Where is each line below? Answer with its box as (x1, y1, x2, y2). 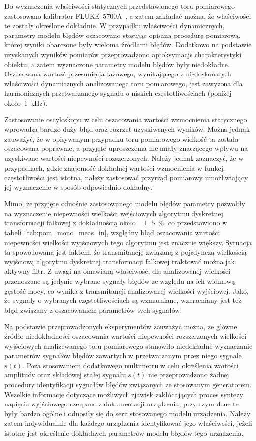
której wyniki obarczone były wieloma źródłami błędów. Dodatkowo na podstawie (4, 39, 252, 50)
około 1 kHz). (4, 97, 48, 108)
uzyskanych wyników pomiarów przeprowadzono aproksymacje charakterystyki (4, 49, 242, 59)
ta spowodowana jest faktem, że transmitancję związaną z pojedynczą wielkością (4, 247, 247, 257)
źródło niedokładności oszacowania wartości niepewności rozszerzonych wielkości (4, 331, 247, 341)
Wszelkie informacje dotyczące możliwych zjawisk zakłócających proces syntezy (4, 389, 243, 399)
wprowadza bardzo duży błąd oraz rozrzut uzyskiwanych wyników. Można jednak (4, 124, 250, 134)
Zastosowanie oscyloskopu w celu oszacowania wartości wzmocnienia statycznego (4, 114, 247, 124)
